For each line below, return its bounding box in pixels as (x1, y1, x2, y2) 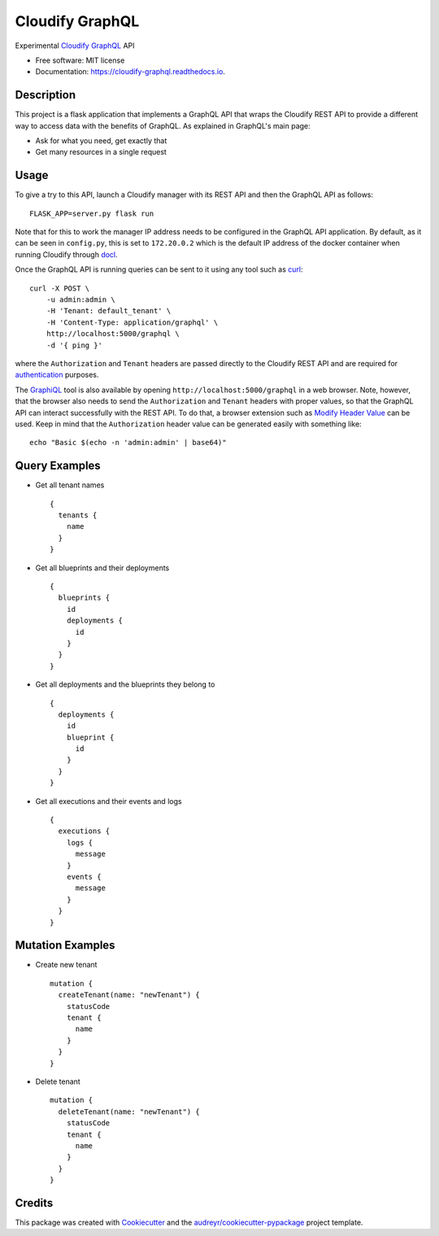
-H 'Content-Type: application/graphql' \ (46, 317, 219, 327)
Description (15, 88, 76, 102)
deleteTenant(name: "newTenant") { (58, 1107, 201, 1116)
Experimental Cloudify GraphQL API (15, 41, 135, 50)
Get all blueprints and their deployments (35, 562, 170, 573)
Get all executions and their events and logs (35, 796, 182, 806)
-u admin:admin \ (46, 295, 115, 304)
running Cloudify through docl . (15, 249, 118, 260)
